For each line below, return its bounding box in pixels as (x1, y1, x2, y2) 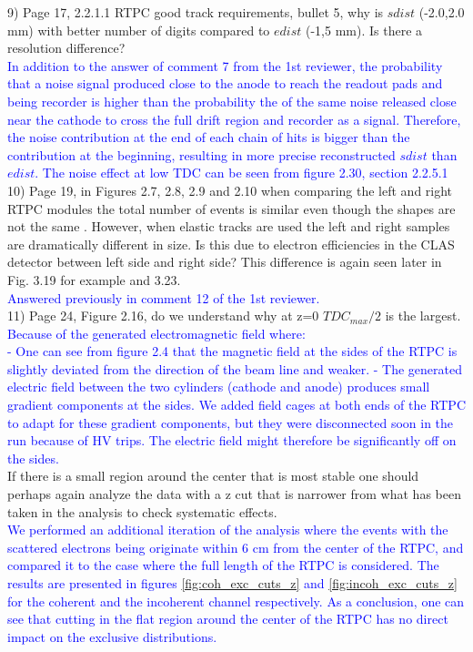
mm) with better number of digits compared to (7, 20, 270, 39)
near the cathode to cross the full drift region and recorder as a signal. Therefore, (7, 109, 461, 128)
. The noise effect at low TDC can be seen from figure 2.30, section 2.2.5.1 (35, 163, 448, 182)
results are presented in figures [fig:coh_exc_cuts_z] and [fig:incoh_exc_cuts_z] (7, 574, 458, 592)
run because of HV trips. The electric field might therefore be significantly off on (7, 431, 457, 450)
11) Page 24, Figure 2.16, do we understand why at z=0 (7, 306, 319, 325)
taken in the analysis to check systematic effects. (7, 502, 277, 521)
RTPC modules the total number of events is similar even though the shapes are (7, 199, 456, 218)
